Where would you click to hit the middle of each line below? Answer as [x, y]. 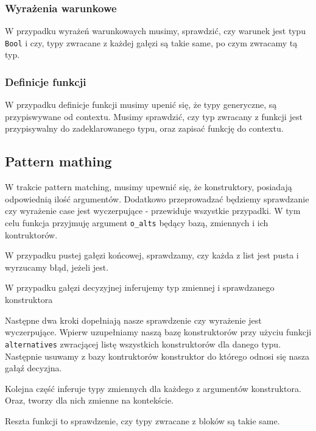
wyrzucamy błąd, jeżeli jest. [57, 267]
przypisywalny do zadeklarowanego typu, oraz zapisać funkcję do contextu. [144, 128]
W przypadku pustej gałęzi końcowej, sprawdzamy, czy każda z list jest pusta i [152, 255]
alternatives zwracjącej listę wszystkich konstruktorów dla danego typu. [143, 344]
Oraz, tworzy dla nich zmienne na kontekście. [90, 400]
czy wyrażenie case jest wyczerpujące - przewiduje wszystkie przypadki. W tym [153, 211]
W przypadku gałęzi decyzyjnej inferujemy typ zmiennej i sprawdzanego [140, 287]
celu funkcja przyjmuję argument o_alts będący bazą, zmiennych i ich [137, 223]
